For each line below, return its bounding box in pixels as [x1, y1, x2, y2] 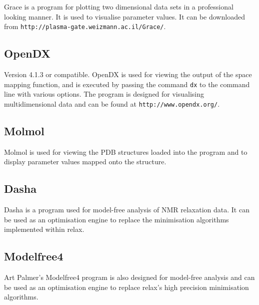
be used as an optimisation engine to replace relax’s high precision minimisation [4, 281, 249, 292]
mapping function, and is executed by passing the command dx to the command [4, 79, 250, 89]
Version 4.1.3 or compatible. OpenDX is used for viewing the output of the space [4, 69, 252, 80]
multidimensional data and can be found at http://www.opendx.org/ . [4, 98, 220, 109]
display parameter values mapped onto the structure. [4, 156, 166, 167]
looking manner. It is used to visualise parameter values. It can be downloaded [4, 11, 245, 22]
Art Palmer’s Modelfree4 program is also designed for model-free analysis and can [4, 272, 255, 282]
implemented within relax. [4, 224, 84, 234]
